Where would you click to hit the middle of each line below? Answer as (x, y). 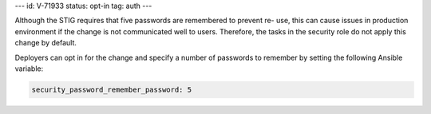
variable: (29, 69)
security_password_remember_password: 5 (111, 89)
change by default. (46, 43)
